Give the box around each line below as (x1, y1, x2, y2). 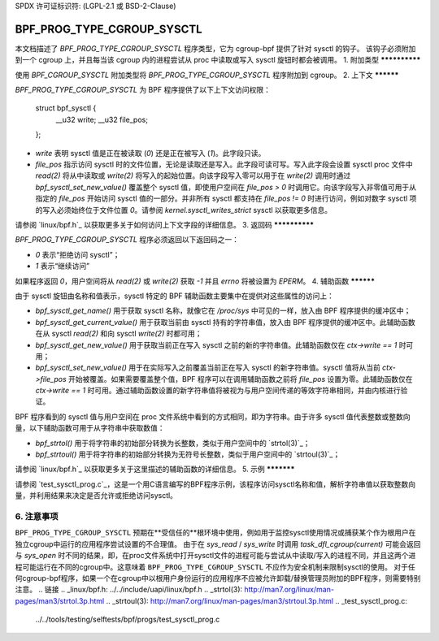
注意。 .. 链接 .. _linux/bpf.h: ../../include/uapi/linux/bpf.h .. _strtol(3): (15, 585, 243, 595)
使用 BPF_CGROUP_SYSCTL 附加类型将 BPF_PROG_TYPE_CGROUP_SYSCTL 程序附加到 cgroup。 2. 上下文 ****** (15, 70, 399, 80)
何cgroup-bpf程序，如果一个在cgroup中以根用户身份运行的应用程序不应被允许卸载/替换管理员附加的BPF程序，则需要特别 (15, 573, 421, 583)
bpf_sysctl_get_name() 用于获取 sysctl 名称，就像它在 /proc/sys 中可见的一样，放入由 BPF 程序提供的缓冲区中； (35, 305, 411, 316)
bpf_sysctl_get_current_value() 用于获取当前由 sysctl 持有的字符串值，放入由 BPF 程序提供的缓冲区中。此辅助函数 (35, 317, 416, 327)
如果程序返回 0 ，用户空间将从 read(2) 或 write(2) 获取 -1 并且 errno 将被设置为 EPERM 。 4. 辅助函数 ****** (15, 276, 376, 286)
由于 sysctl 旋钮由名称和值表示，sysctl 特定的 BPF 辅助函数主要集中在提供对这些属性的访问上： (15, 291, 335, 301)
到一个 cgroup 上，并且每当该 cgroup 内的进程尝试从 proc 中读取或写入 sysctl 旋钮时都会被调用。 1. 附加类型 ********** (15, 55, 421, 65)
